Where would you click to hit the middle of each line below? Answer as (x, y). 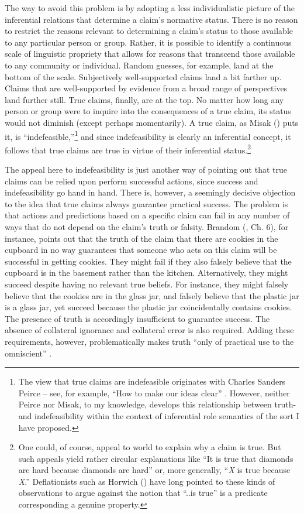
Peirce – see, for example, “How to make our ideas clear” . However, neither (154, 393)
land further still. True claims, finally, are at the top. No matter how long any (144, 99)
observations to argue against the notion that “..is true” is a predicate (143, 493)
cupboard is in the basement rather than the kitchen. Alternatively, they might (146, 273)
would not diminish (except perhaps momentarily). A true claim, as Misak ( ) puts (152, 122)
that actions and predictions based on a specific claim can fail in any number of (147, 215)
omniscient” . (28, 353)
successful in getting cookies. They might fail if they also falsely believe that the (148, 261)
